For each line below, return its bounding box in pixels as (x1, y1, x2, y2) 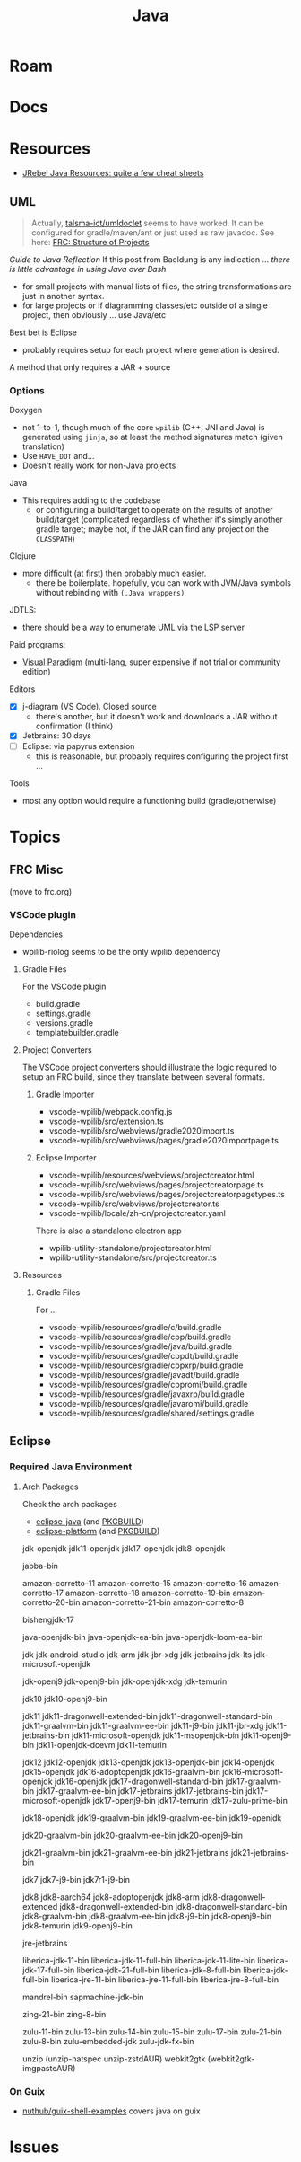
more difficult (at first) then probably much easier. (21, 568, 207, 579)
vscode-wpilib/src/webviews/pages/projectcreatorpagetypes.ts (48, 1188, 285, 1199)
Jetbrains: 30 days (21, 730, 92, 741)
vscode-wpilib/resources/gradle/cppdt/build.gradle (48, 1350, 239, 1361)
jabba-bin (21, 1560, 58, 1571)
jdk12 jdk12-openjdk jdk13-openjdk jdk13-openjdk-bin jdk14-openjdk (21, 1757, 275, 1768)
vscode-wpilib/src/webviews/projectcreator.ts (48, 1198, 219, 1209)
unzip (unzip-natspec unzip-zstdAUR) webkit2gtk (21, 2053, 206, 2064)
